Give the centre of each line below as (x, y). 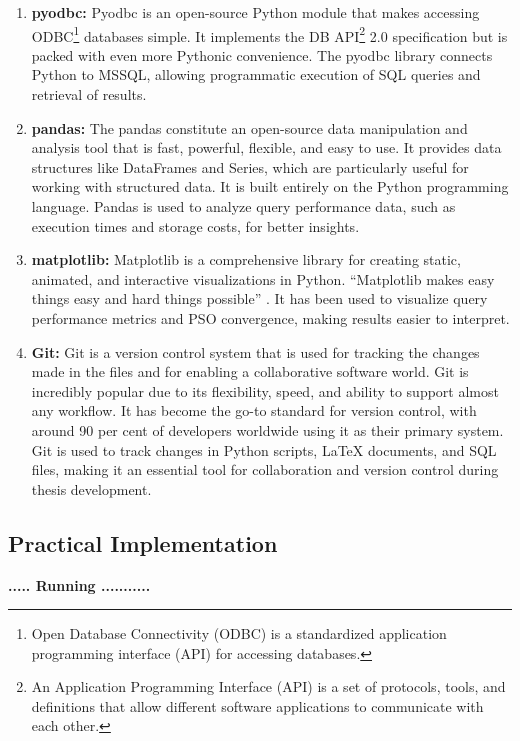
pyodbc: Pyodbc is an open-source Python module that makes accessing (255, 12)
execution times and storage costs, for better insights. (195, 225)
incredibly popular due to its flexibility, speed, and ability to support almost (265, 390)
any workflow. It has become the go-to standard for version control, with (254, 410)
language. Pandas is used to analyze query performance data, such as (243, 206)
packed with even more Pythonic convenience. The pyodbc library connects (262, 54)
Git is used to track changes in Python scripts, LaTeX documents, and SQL (264, 449)
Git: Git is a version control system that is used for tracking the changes (255, 351)
